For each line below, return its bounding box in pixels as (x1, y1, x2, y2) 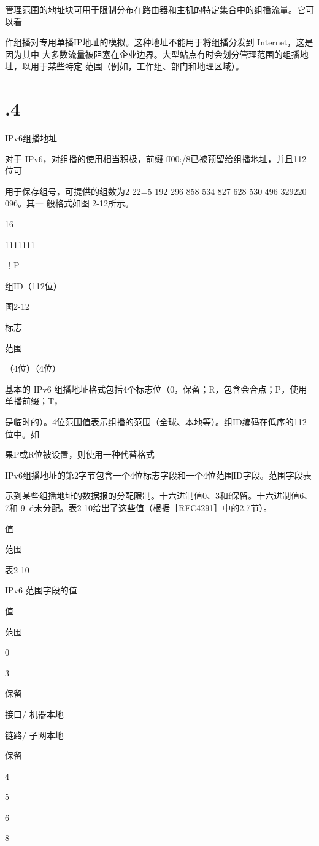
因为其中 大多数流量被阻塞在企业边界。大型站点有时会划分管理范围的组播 (5, 47, 300, 60)
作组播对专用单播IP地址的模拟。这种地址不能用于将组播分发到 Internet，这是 (5, 36, 313, 49)
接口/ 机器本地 (5, 707, 64, 720)
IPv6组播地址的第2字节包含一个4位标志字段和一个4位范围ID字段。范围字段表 (5, 468, 312, 481)
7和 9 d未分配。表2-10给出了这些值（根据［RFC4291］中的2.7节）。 (5, 501, 272, 514)
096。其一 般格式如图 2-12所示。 (5, 197, 134, 210)
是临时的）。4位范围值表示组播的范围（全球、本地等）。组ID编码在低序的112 (5, 415, 307, 428)
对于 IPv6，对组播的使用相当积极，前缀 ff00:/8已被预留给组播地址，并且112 (5, 152, 307, 165)
